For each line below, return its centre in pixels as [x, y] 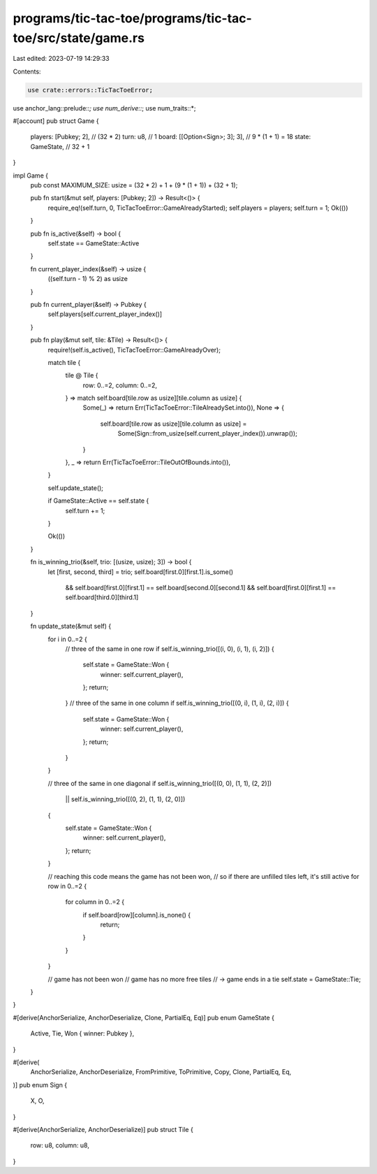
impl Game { [31, 176]
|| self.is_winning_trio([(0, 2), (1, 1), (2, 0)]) [125, 799]
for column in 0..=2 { [95, 902]
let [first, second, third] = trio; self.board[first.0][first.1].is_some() [141, 572]
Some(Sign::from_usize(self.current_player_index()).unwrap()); [208, 434]
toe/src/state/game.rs [79, 38]
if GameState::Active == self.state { [98, 501]
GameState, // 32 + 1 [60, 146]
